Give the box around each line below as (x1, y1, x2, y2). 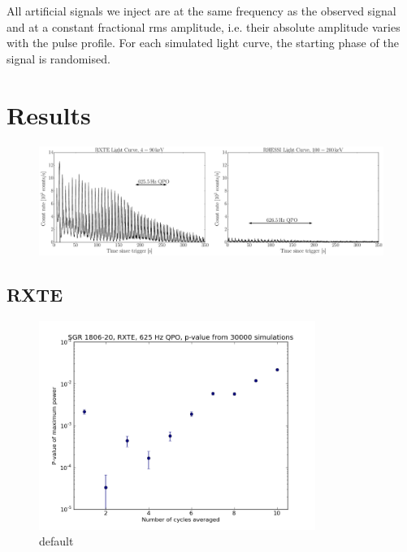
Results (6, 98, 91, 131)
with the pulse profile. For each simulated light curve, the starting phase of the (6, 34, 399, 51)
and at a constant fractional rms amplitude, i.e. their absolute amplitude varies (6, 18, 401, 35)
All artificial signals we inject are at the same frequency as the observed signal (6, 2, 396, 19)
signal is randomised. (6, 50, 110, 67)
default (39, 532, 74, 550)
